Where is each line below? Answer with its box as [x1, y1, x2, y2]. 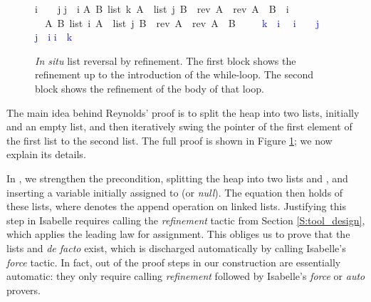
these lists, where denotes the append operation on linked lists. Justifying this [6, 199, 346, 214]
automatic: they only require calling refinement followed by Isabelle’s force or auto [6, 269, 365, 283]
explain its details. [6, 147, 86, 162]
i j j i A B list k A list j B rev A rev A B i [35, 1, 289, 16]
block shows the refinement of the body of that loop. [35, 80, 264, 95]
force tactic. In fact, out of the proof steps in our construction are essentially [6, 254, 341, 269]
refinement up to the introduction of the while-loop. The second [35, 67, 314, 82]
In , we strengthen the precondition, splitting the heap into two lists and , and [6, 170, 348, 185]
